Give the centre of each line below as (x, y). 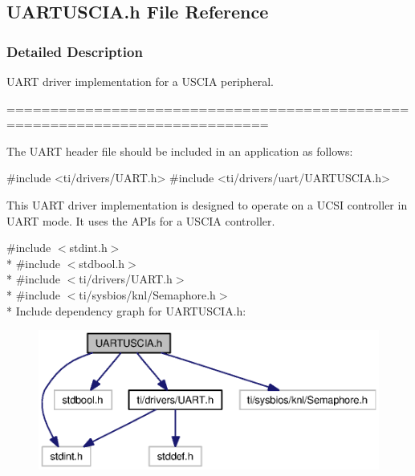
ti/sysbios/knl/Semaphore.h (147, 294)
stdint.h (88, 248)
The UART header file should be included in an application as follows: (180, 151)
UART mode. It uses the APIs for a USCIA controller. (141, 220)
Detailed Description (75, 51)
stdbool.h (102, 263)
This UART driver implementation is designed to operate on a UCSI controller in (207, 204)
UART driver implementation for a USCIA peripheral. (140, 81)
